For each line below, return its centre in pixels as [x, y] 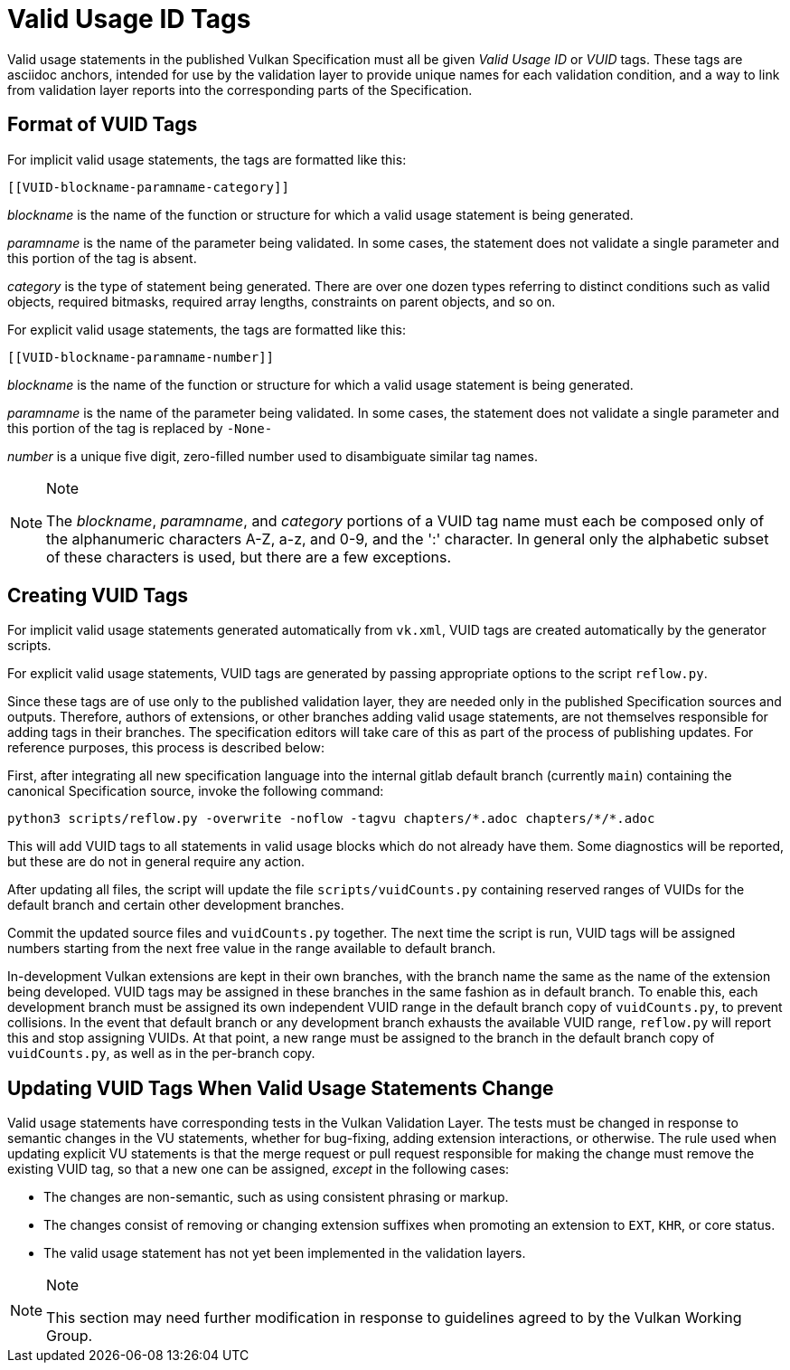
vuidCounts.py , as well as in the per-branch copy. [161, 1053]
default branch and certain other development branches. [176, 905]
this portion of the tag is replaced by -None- [140, 428]
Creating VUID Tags [98, 596]
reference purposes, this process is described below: [166, 748]
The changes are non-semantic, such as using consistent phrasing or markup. [276, 1197]
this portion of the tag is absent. [102, 258]
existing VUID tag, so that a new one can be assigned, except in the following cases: [259, 1169]
